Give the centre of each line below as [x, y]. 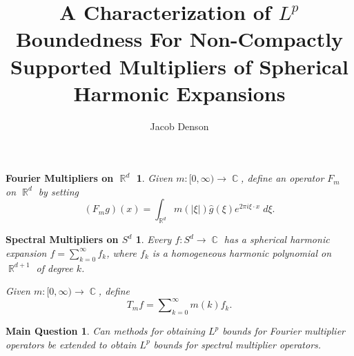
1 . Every [154, 239]
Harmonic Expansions [179, 93]
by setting [58, 191]
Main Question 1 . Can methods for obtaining [105, 331]
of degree [55, 268]
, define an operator [283, 178]
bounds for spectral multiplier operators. [237, 344]
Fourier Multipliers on [60, 178]
